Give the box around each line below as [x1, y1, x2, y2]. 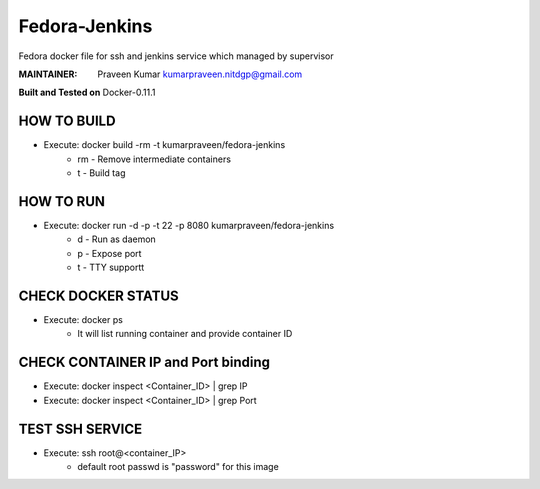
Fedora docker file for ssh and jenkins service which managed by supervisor [18, 50, 334, 62]
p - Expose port [77, 247, 142, 259]
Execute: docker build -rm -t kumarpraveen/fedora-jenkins [43, 139, 286, 151]
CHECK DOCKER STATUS [18, 287, 179, 304]
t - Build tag [77, 167, 126, 179]
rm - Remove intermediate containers [77, 153, 232, 165]
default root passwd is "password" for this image [77, 460, 279, 472]
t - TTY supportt [77, 261, 145, 274]
